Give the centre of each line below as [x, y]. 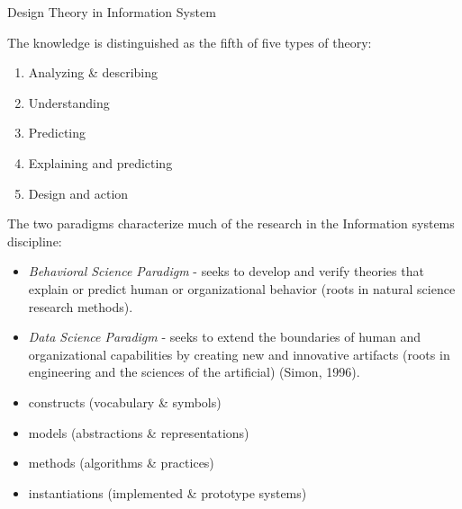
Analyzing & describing [93, 72]
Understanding [69, 102]
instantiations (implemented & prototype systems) [168, 492]
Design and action [78, 193]
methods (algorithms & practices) [121, 463]
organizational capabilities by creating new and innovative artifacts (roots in [239, 354]
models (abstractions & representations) [139, 432]
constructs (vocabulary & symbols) [125, 402]
